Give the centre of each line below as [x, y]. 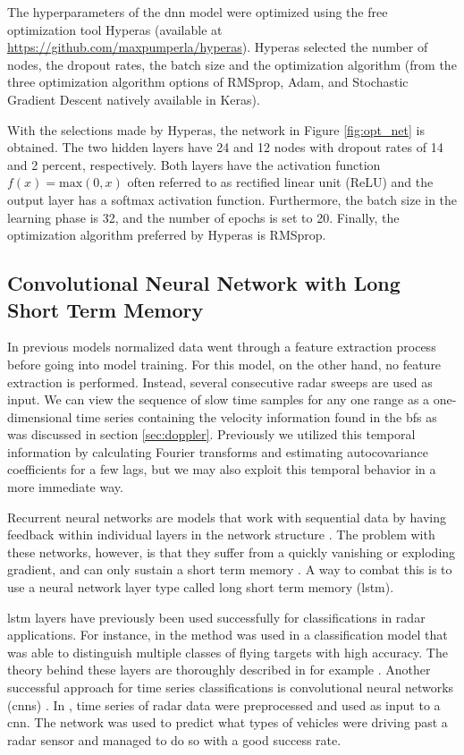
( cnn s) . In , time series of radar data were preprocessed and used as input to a [224, 704]
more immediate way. [65, 487]
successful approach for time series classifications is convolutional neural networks [231, 687]
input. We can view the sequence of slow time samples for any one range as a [219, 399]
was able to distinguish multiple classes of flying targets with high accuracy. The [228, 652]
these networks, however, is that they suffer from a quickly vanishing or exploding [232, 551]
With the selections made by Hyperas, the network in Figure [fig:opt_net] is [216, 129]
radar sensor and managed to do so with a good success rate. [174, 739]
